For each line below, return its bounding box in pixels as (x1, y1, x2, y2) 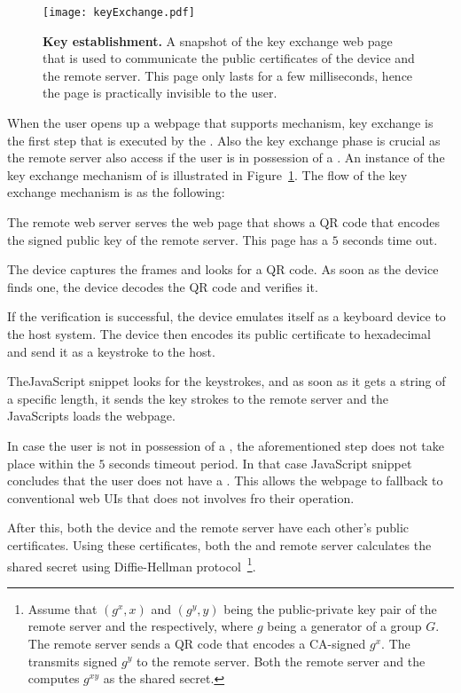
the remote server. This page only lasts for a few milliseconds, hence (43, 66, 413, 84)
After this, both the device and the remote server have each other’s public (7, 518, 410, 537)
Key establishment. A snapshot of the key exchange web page (43, 31, 393, 50)
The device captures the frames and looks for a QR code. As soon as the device (7, 260, 439, 279)
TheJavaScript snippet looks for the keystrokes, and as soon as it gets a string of (7, 372, 446, 390)
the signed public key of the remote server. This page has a (7, 230, 329, 248)
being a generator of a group (267, 617, 422, 635)
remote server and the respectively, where (27, 617, 254, 635)
